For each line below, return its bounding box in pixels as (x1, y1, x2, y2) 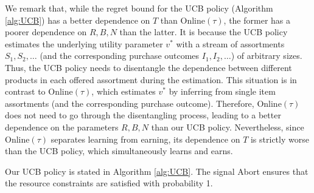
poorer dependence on (5, 25, 87, 38)
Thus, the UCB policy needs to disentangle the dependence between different (5, 61, 292, 73)
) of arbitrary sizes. (231, 49, 302, 62)
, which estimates (91, 85, 156, 98)
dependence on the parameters (5, 120, 119, 133)
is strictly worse (250, 132, 309, 145)
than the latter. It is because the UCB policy (119, 25, 288, 38)
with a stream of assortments (176, 37, 285, 50)
